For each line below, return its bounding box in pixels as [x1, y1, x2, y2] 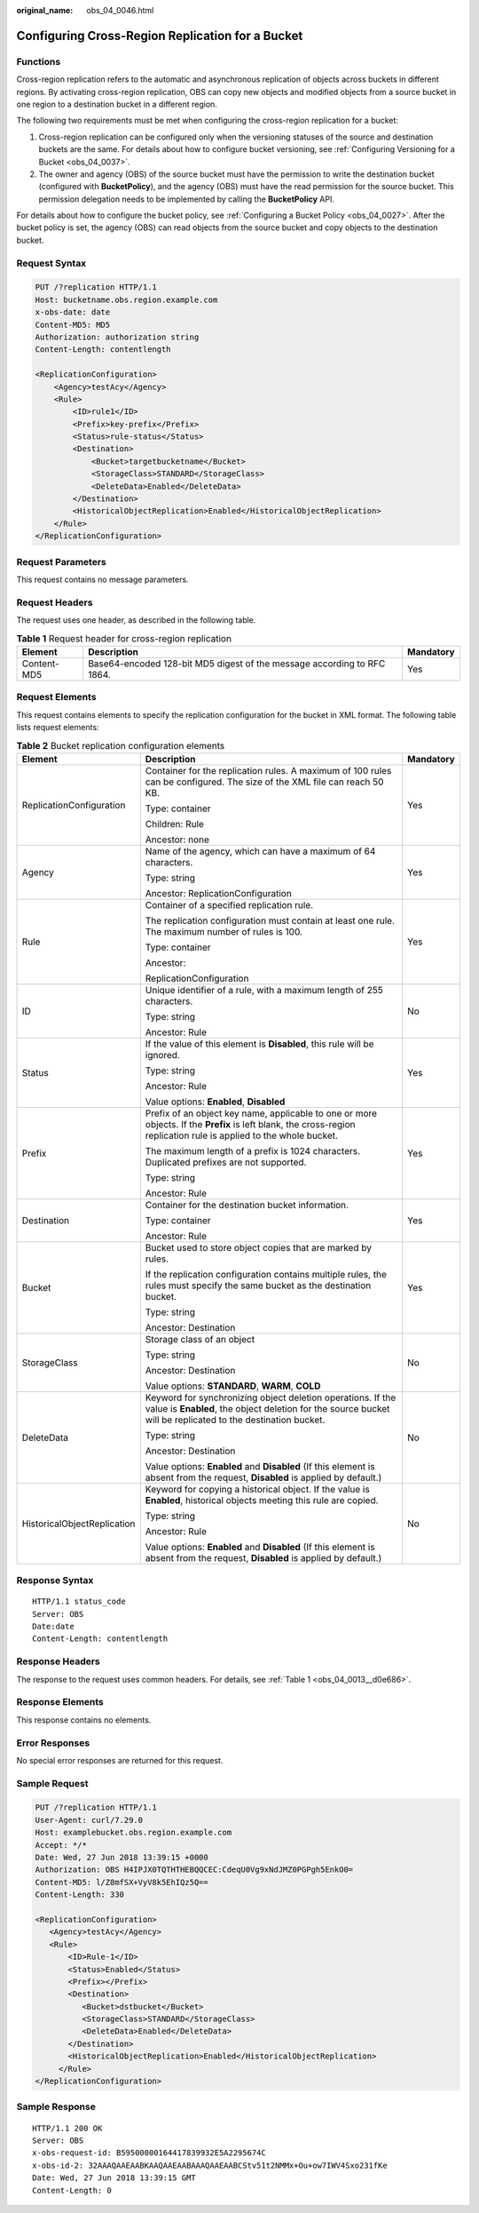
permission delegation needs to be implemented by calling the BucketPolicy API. [38, 194, 334, 204]
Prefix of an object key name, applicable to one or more [145, 1107, 377, 1119]
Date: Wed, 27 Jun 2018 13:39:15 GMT [32, 2173, 197, 2183]
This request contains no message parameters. [16, 574, 190, 585]
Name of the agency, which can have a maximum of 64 [145, 845, 376, 857]
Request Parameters [16, 555, 106, 568]
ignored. [145, 1048, 181, 1061]
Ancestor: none [145, 833, 210, 846]
